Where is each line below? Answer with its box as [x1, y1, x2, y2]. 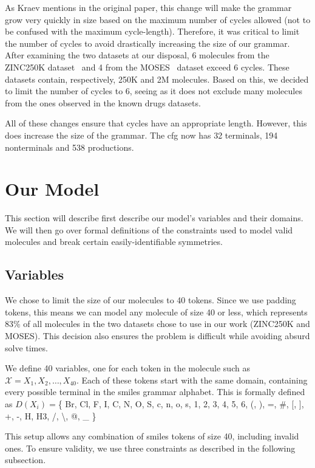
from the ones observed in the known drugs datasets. [5, 96, 201, 109]
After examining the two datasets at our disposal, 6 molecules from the [5, 49, 269, 61]
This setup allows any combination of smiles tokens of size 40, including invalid [5, 430, 299, 442]
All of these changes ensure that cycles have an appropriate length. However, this [5, 117, 307, 129]
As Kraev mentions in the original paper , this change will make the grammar [5, 1, 292, 13]
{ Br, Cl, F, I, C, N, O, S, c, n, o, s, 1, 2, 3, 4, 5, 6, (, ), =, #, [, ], [58, 397, 304, 410]
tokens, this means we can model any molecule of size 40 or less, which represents [5, 305, 308, 318]
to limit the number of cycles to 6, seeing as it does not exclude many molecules [5, 84, 302, 97]
